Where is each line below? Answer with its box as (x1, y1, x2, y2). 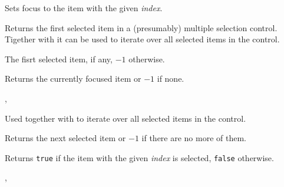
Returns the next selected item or (5, 132, 126, 144)
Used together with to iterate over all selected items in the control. (5, 112, 246, 124)
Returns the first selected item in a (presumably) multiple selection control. (5, 21, 278, 34)
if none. (157, 72, 184, 85)
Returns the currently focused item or (5, 72, 141, 85)
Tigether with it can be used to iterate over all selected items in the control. (5, 33, 280, 45)
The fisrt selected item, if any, (5, 52, 113, 65)
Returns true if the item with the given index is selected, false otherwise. (5, 151, 274, 163)
